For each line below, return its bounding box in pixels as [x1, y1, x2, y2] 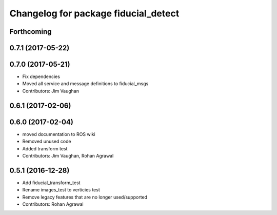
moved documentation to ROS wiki [22, 131, 96, 137]
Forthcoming [9, 27, 52, 36]
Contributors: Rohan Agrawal [22, 201, 84, 207]
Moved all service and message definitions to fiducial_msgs [22, 81, 149, 87]
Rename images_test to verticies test [22, 187, 100, 193]
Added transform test [22, 145, 68, 151]
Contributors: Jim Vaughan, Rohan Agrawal [22, 152, 114, 159]
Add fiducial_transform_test [22, 180, 81, 186]
